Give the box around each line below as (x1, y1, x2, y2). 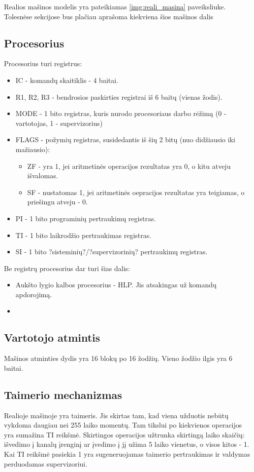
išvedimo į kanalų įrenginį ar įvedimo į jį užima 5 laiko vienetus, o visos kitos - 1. (4, 439, 249, 449)
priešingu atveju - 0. (27, 197, 88, 207)
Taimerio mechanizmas (4, 387, 122, 402)
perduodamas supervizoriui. (4, 458, 88, 469)
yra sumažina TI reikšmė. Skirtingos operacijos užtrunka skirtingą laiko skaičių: (4, 429, 245, 439)
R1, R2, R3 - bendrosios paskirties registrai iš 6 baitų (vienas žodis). (15, 91, 222, 102)
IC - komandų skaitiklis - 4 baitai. (15, 75, 119, 85)
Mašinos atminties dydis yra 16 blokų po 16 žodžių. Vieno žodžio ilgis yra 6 (4, 353, 233, 363)
